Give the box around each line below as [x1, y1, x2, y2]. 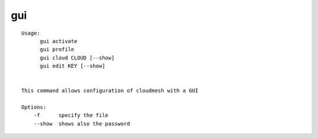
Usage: [21, 29, 41, 37]
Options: [21, 104, 47, 111]
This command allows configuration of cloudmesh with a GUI [21, 87, 198, 94]
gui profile [39, 46, 75, 53]
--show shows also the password [33, 120, 131, 127]
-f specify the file [33, 112, 109, 119]
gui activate [39, 38, 78, 44]
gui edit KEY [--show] [39, 62, 105, 69]
